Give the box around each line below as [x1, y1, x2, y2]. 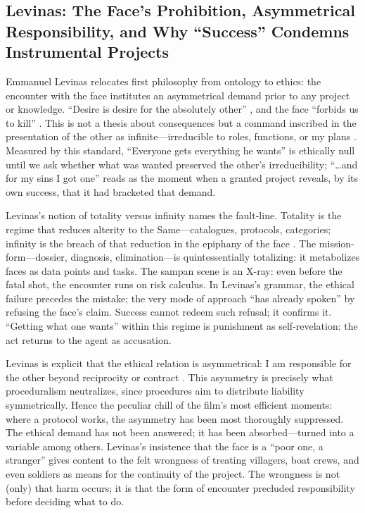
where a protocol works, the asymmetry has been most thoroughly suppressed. [6, 411, 344, 426]
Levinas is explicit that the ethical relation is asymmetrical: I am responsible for [6, 356, 352, 371]
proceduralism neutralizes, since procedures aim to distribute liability [6, 383, 305, 398]
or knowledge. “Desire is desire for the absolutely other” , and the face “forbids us [6, 101, 359, 116]
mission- [319, 235, 354, 250]
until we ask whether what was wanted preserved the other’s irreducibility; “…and [6, 156, 358, 171]
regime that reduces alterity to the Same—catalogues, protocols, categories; [6, 221, 331, 236]
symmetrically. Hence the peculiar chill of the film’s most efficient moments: [6, 397, 333, 412]
